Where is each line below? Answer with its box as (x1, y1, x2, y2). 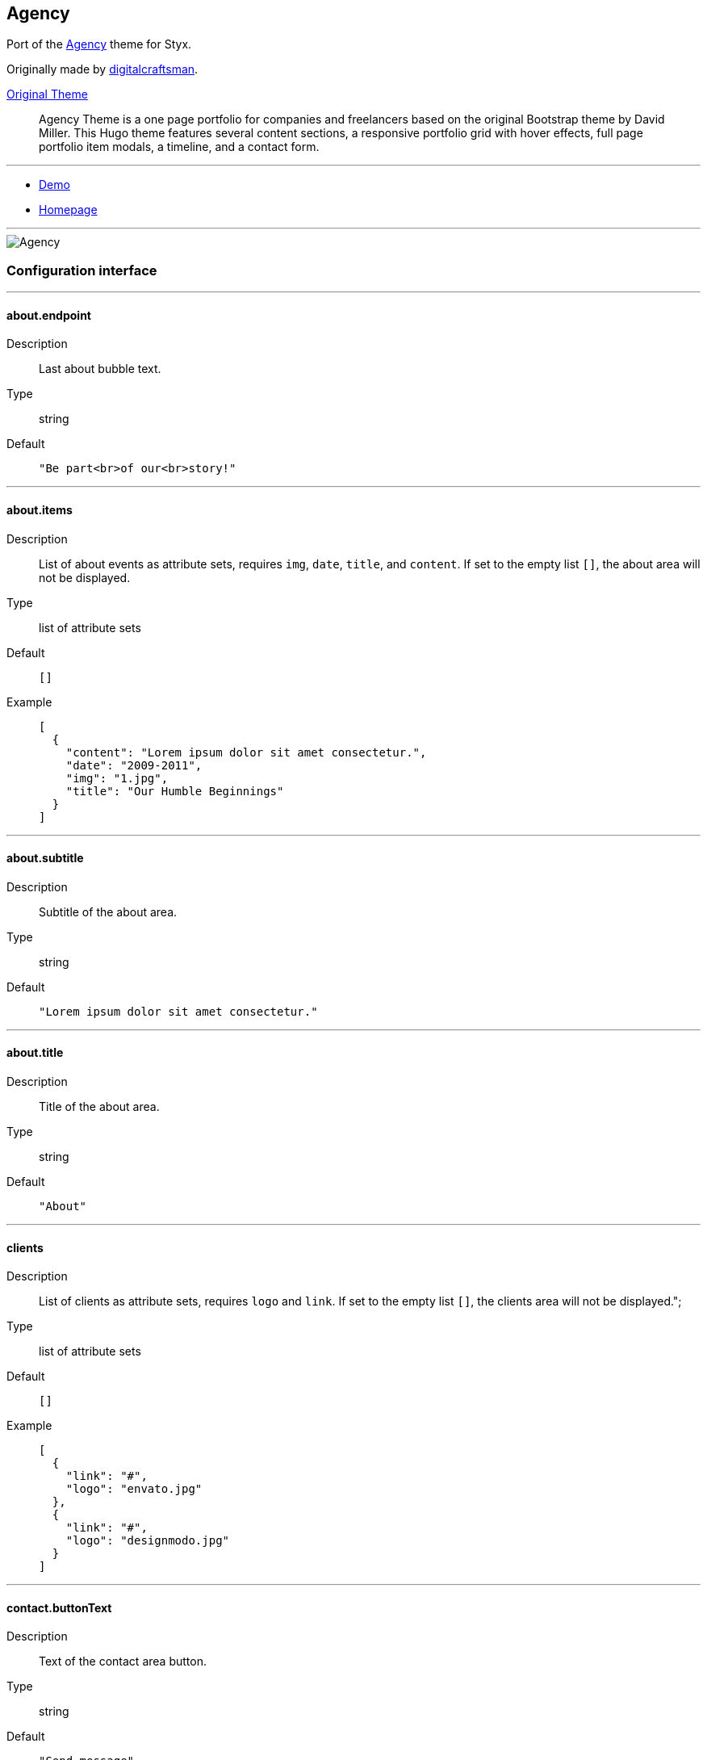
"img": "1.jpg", (65, 771, 169, 785)
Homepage (39, 203, 98, 217)
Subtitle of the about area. (39, 904, 178, 919)
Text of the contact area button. (39, 1654, 207, 1669)
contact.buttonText (6, 1600, 112, 1615)
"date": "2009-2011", (65, 758, 203, 772)
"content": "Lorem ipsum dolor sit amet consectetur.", (65, 745, 427, 759)
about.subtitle (6, 851, 84, 865)
